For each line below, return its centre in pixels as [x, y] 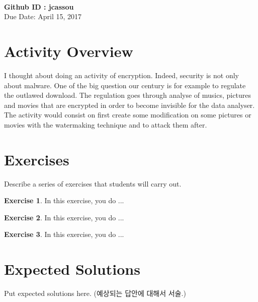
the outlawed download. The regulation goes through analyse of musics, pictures [127, 95]
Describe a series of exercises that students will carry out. [93, 183]
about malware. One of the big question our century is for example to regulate [125, 85]
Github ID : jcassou [39, 6]
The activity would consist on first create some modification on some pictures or [128, 115]
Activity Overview [69, 51]
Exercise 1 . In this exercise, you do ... [64, 200]
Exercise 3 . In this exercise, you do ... [64, 234]
